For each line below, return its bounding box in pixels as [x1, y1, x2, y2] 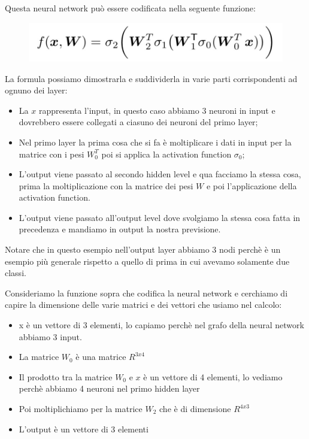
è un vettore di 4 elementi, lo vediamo [143, 370, 283, 383]
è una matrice [75, 350, 126, 363]
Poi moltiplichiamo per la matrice [19, 402, 143, 415]
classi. [5, 267, 26, 279]
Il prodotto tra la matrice [19, 370, 113, 383]
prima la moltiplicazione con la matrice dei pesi [19, 179, 193, 192]
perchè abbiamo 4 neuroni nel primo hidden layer [19, 382, 200, 395]
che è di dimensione [159, 402, 231, 415]
